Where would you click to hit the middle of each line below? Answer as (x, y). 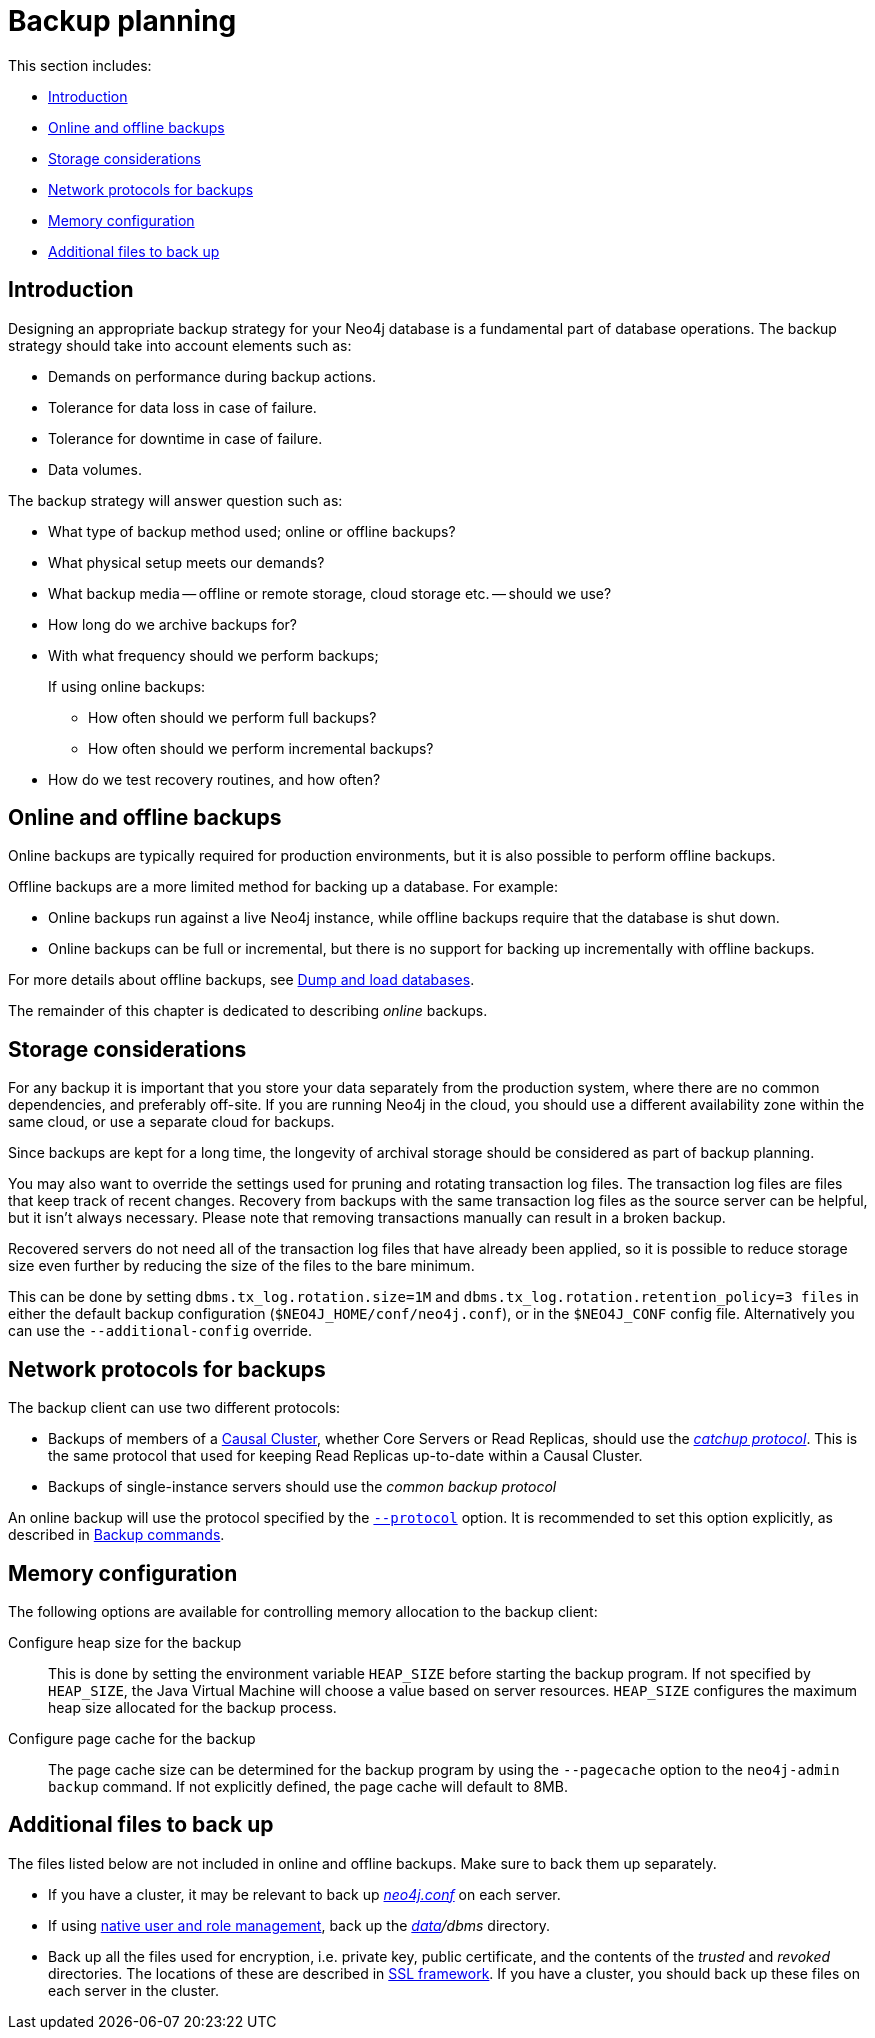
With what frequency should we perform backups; (213, 655)
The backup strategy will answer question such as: (175, 500)
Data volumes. (95, 469)
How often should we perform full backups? (232, 717)
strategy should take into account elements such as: (180, 345)
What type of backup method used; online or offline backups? (252, 531)
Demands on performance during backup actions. (212, 376)
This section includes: (80, 65)
